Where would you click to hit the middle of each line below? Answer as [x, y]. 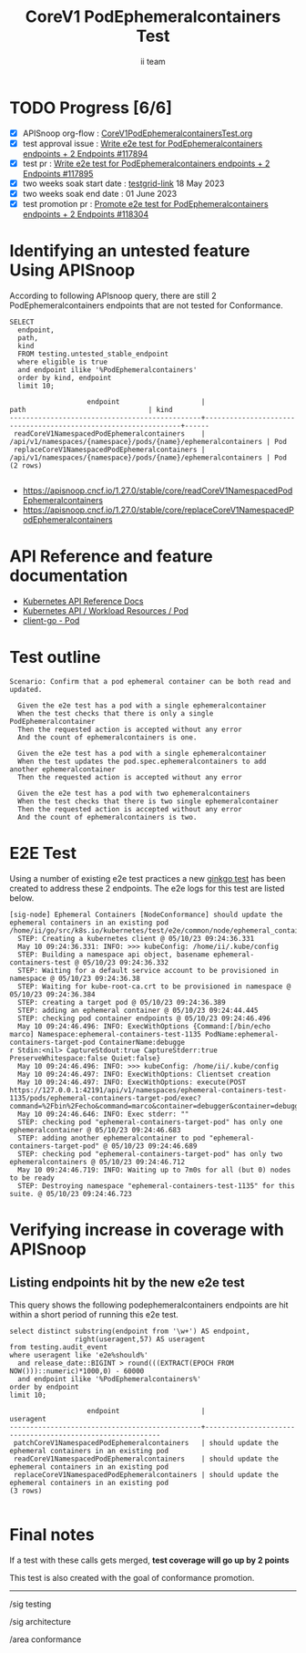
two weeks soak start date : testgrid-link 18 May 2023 [123, 183]
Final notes [52, 1534]
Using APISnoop [72, 270]
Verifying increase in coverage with [147, 1230]
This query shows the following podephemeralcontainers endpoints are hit [149, 1305]
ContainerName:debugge [142, 1042]
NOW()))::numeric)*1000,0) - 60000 [77, 1371]
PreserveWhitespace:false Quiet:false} [85, 1058]
